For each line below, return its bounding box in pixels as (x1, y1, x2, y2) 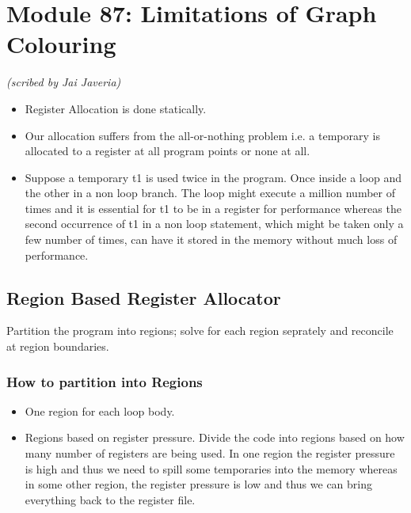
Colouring (6, 28, 116, 60)
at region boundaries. (6, 338, 109, 355)
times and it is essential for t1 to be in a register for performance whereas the (25, 199, 401, 216)
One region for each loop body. (25, 402, 175, 419)
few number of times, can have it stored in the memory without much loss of (25, 231, 398, 248)
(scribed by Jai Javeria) (6, 74, 121, 90)
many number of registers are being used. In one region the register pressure (25, 445, 395, 462)
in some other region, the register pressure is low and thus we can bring (25, 476, 372, 492)
